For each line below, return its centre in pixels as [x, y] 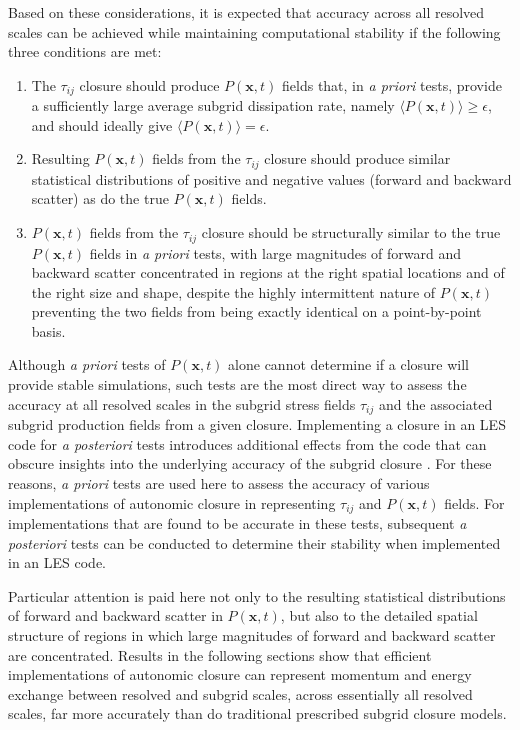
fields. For [474, 502]
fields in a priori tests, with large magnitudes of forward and [275, 252]
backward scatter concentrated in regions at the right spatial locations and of [268, 272]
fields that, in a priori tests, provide [392, 84]
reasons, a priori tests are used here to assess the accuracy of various [219, 482]
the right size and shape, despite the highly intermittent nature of [233, 291]
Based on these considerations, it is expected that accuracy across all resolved [246, 12]
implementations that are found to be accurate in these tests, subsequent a [237, 522]
